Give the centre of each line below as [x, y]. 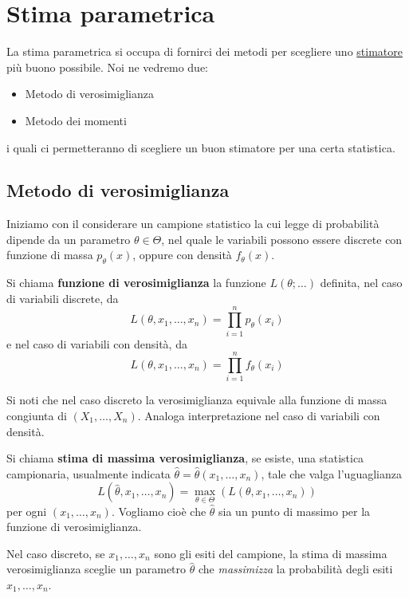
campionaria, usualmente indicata [88, 473]
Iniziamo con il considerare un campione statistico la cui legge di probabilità [193, 224]
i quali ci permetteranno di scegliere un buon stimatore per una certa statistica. [201, 147]
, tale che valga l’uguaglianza [331, 473]
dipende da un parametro [69, 239]
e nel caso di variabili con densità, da [97, 343]
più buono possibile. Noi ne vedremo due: [107, 67]
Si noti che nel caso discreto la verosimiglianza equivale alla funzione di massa [197, 400]
